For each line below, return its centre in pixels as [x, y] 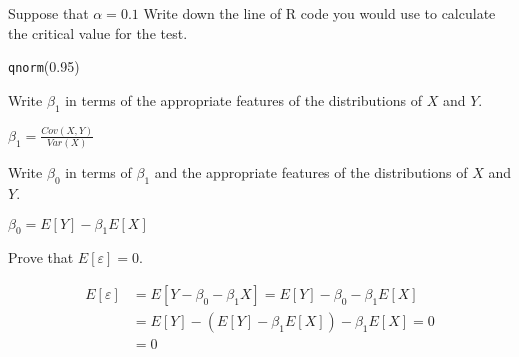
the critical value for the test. [98, 32]
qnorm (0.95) [44, 66]
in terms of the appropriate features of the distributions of [243, 99]
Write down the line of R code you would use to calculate [319, 13]
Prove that [41, 257]
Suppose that [48, 13]
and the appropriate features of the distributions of [311, 172]
